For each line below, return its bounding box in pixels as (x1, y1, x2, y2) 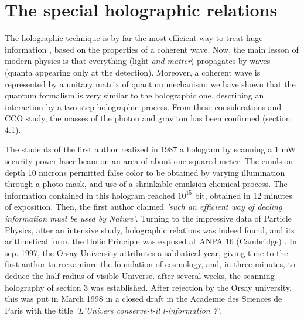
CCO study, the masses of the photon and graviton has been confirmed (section (5, 112, 291, 124)
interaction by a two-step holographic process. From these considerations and (5, 100, 282, 113)
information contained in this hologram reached (5, 189, 175, 201)
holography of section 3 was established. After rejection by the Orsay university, (5, 281, 292, 293)
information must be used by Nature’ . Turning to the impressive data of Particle (5, 212, 292, 224)
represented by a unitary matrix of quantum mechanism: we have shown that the (5, 77, 296, 90)
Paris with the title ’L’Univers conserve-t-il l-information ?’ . (5, 304, 223, 316)
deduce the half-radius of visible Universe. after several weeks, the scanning (5, 270, 275, 281)
